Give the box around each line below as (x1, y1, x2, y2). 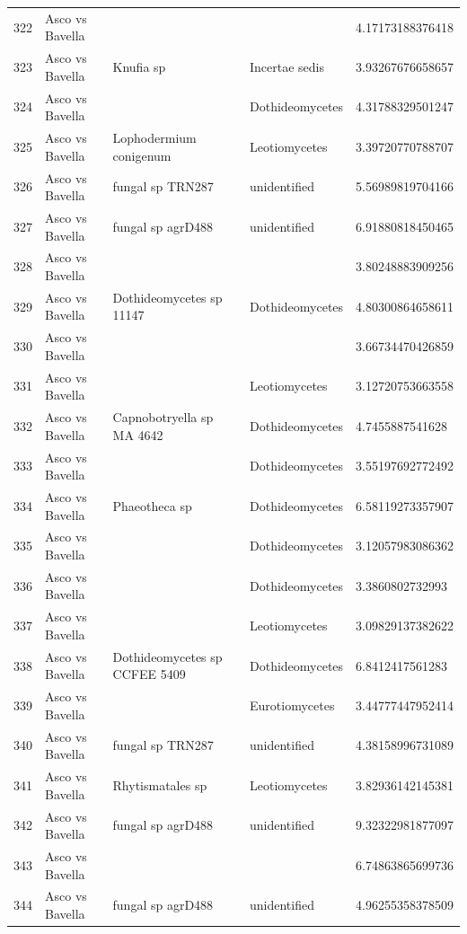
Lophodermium (112, 128, 197, 147)
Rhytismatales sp (112, 775, 207, 794)
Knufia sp (112, 57, 166, 75)
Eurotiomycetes (249, 695, 335, 714)
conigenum (112, 145, 172, 164)
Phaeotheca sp (112, 496, 192, 515)
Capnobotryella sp (112, 408, 214, 427)
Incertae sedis (249, 57, 324, 75)
